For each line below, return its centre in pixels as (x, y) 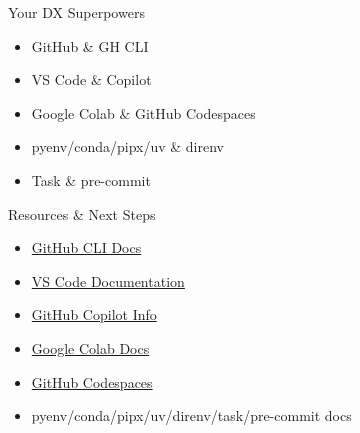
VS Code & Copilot (91, 79)
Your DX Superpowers (76, 12)
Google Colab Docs (90, 347)
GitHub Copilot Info (94, 314)
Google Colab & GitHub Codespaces (143, 112)
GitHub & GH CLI (90, 45)
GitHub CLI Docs (86, 247)
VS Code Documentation (108, 280)
